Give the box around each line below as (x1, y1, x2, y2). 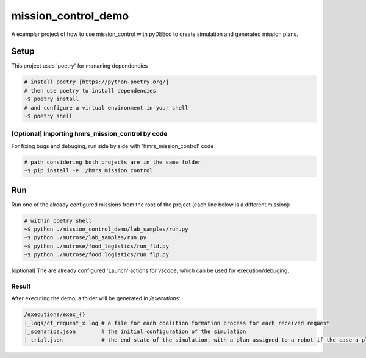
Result (11, 282, 31, 290)
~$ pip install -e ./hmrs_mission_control (24, 167, 153, 174)
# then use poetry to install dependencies (24, 87, 157, 94)
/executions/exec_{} (24, 311, 85, 318)
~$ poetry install (24, 96, 79, 103)
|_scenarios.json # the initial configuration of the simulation (24, 328, 246, 335)
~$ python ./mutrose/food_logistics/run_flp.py (24, 251, 169, 258)
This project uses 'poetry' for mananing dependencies (11, 62, 148, 69)
